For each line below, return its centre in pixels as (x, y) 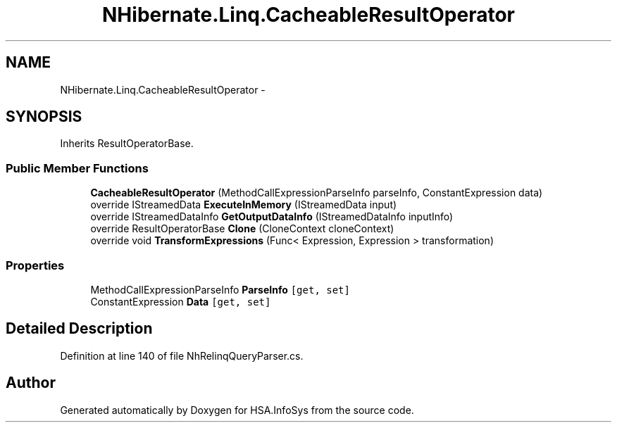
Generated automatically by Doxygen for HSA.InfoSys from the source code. (237, 410)
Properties (35, 265)
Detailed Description (79, 329)
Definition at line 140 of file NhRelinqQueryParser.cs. (182, 355)
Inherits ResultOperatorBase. (127, 144)
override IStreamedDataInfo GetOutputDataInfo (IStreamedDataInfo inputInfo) (272, 217)
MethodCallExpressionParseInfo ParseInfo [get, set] (220, 289)
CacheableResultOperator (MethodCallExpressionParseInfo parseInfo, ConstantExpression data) (317, 193)
